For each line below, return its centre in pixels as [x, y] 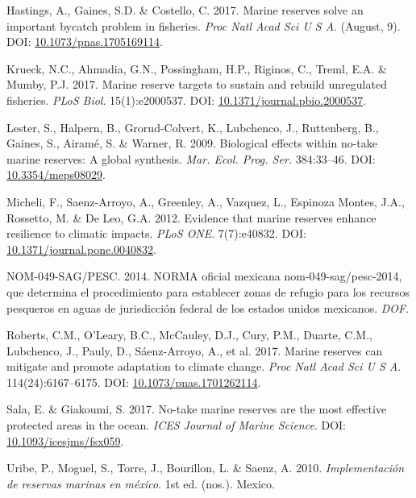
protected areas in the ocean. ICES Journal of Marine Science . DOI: [176, 425]
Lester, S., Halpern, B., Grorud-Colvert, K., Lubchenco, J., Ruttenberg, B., [193, 127]
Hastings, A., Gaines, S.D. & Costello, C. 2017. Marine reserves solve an [185, 10]
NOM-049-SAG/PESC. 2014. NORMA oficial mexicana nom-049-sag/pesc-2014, [204, 276]
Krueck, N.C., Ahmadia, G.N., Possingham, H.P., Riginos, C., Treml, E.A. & [197, 68]
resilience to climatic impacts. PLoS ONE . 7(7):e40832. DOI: [156, 233]
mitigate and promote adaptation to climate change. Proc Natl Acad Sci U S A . [204, 366]
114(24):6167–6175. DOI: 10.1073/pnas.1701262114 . [134, 382]
